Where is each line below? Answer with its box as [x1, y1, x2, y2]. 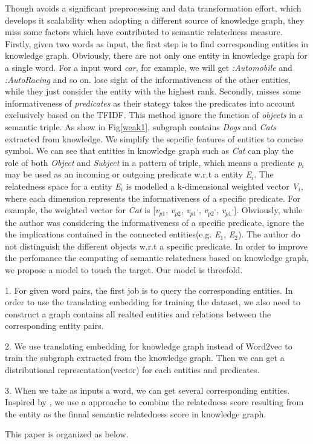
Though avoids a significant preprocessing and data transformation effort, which [5, 2, 302, 14]
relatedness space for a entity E [5, 179, 121, 192]
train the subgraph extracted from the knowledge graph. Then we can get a [5, 351, 285, 364]
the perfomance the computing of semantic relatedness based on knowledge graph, [5, 251, 309, 264]
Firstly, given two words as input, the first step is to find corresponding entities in [5, 37, 308, 50]
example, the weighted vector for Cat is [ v [5, 204, 160, 216]
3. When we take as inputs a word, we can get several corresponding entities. [5, 383, 290, 396]
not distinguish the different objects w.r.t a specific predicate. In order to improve [5, 239, 308, 252]
